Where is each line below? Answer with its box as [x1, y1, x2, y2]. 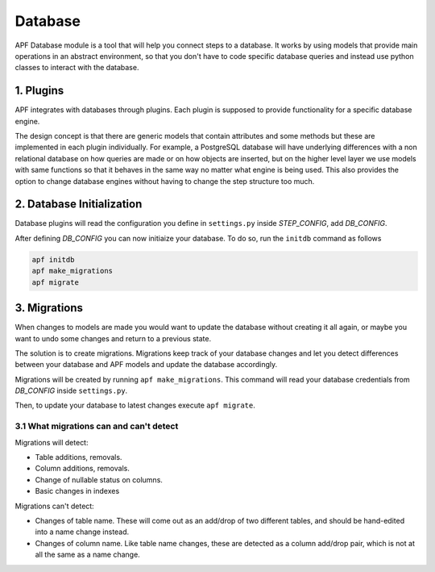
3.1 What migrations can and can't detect [14, 420, 179, 432]
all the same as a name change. [35, 549, 140, 560]
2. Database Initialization [14, 198, 143, 211]
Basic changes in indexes [35, 486, 120, 496]
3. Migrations [14, 301, 84, 315]
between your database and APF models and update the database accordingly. [14, 360, 278, 370]
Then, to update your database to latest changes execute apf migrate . [14, 400, 255, 411]
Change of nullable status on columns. [35, 474, 163, 484]
